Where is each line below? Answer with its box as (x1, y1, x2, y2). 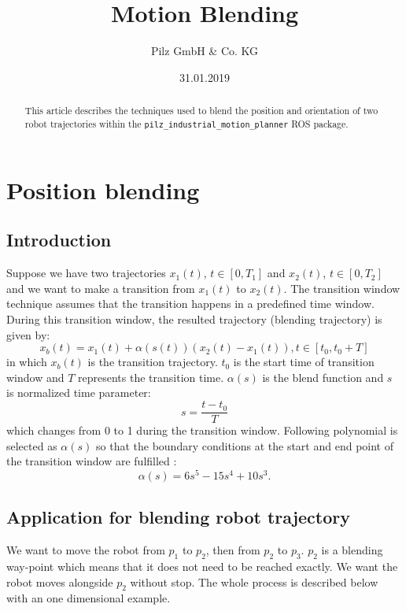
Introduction (6, 228, 112, 252)
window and (6, 368, 65, 385)
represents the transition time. (78, 368, 224, 385)
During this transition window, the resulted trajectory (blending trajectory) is (6, 311, 382, 328)
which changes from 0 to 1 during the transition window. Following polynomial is (6, 422, 398, 439)
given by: (6, 326, 50, 343)
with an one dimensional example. (6, 590, 171, 606)
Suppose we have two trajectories (6, 265, 166, 281)
